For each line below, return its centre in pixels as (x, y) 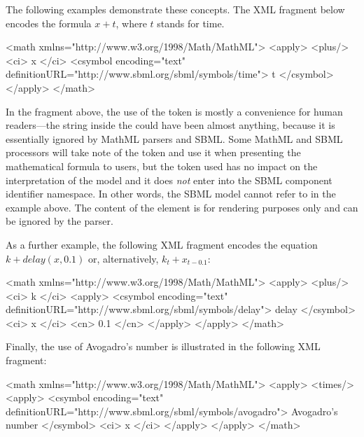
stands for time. (191, 23)
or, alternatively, (123, 258)
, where (131, 23)
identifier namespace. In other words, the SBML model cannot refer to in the (171, 194)
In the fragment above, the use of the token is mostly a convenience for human (174, 111)
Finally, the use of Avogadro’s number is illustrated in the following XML (163, 346)
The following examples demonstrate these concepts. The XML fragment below (175, 9)
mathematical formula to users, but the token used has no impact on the (162, 166)
